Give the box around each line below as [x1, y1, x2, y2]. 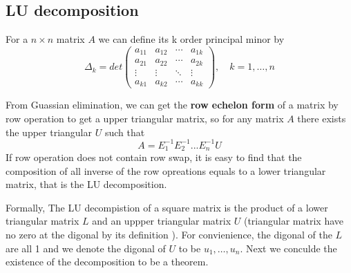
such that [104, 124, 145, 139]
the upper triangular [6, 124, 92, 139]
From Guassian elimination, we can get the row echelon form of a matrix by [6, 97, 339, 112]
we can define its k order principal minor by [98, 32, 285, 46]
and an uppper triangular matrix [92, 214, 231, 228]
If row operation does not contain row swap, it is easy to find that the [6, 150, 302, 164]
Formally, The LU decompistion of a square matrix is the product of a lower [6, 200, 328, 214]
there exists [297, 111, 346, 125]
